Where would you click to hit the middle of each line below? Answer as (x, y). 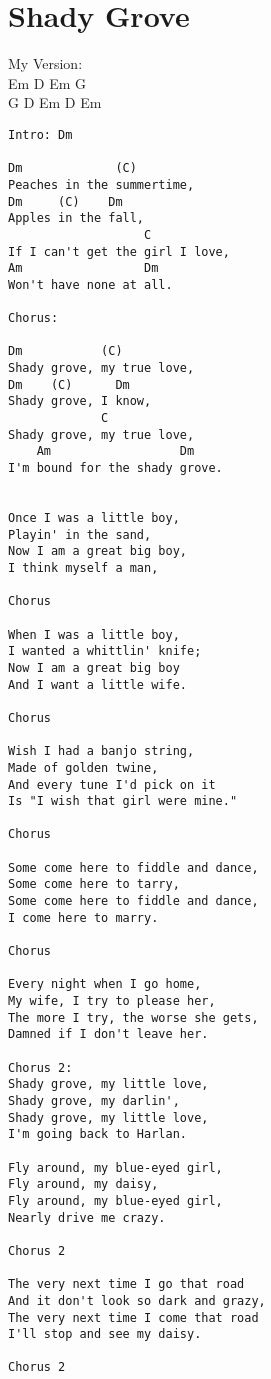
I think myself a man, (83, 567)
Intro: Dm (40, 134)
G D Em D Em (55, 102)
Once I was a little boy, (94, 518)
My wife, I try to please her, (112, 1001)
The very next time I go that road (126, 1284)
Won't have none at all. (90, 284)
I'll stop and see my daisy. (105, 1334)
